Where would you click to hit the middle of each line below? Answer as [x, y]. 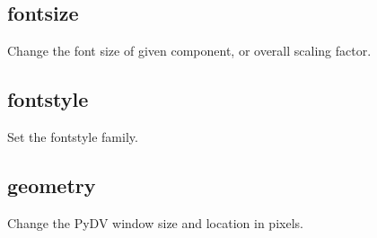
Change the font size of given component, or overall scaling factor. [189, 51]
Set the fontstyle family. [73, 137]
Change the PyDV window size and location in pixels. [155, 222]
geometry [52, 185]
